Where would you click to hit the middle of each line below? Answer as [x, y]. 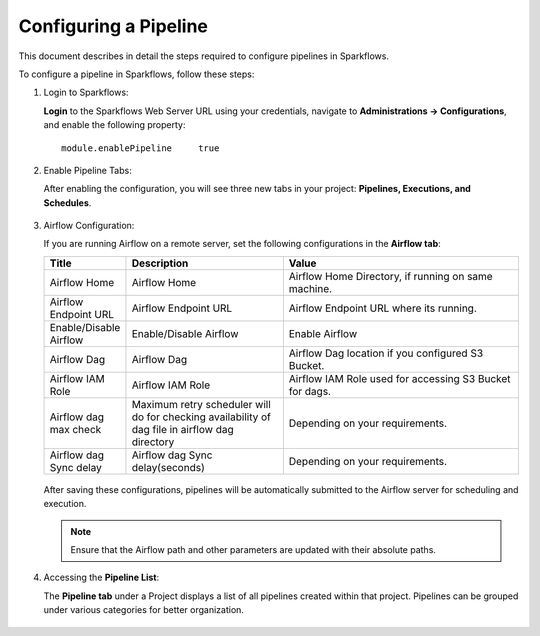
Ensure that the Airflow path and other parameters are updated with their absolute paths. [253, 550]
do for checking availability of [201, 417]
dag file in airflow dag [182, 429]
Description [160, 263]
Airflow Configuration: [89, 226]
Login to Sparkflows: [86, 92]
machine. [310, 288]
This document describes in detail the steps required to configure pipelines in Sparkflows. [204, 56]
